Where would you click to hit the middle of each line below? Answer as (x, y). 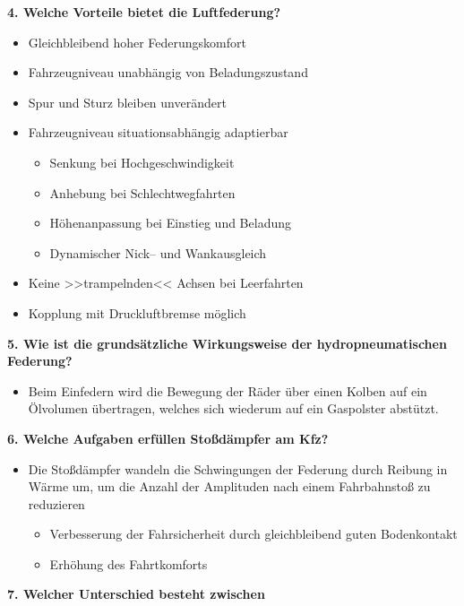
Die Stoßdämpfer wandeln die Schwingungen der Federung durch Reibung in (238, 468)
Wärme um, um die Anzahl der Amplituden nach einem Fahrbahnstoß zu (229, 486)
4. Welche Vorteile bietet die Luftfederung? (144, 12)
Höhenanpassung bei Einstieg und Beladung (170, 223)
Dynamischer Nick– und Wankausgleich (158, 252)
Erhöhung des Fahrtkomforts (129, 563)
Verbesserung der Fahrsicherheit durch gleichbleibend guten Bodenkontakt (253, 534)
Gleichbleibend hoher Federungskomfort (137, 42)
